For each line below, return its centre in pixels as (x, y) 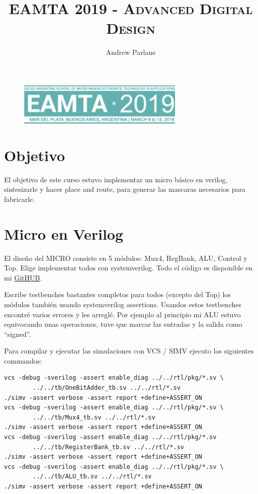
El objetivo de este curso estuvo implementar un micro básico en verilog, (116, 179)
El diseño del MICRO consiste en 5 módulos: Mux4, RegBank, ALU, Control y (126, 258)
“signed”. (18, 334)
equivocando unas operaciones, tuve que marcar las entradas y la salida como (123, 324)
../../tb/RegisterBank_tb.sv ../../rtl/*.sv (108, 447)
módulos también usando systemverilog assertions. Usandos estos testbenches (123, 304)
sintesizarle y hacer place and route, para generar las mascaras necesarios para (125, 189)
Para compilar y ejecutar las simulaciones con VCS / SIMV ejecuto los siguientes (129, 351)
